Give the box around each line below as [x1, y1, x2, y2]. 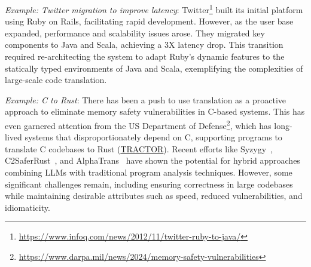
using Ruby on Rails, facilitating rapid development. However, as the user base [5, 15, 294, 27]
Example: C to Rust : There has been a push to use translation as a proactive [5, 93, 286, 106]
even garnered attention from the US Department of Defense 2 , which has [5, 118, 272, 131]
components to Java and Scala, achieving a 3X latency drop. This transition [5, 38, 283, 51]
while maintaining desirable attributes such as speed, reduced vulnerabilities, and [5, 189, 303, 202]
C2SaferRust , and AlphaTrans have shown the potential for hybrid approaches [5, 154, 300, 167]
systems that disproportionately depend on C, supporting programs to [25, 131, 282, 143]
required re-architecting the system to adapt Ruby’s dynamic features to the [5, 50, 285, 63]
